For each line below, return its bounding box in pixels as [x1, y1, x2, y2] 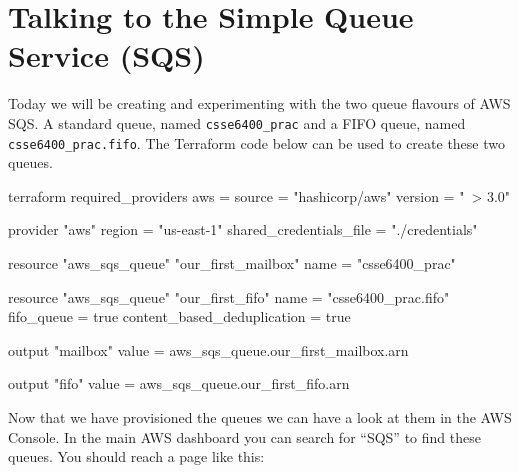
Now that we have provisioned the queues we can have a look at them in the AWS [8, 406, 512, 427]
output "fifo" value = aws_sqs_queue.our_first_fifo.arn [8, 373, 350, 394]
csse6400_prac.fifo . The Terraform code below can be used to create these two [8, 132, 505, 153]
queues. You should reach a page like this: [8, 446, 265, 467]
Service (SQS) [8, 35, 205, 76]
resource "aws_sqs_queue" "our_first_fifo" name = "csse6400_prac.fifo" [8, 286, 450, 307]
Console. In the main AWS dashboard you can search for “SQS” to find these [8, 426, 481, 447]
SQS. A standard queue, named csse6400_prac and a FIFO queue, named [8, 112, 466, 133]
